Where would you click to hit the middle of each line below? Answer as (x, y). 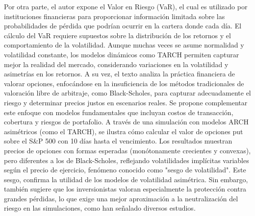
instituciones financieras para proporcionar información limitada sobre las (115, 16)
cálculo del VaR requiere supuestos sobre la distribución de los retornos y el (117, 35)
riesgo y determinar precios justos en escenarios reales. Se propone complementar (126, 102)
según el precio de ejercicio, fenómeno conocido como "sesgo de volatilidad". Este (125, 170)
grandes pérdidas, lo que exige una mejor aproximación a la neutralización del (121, 198)
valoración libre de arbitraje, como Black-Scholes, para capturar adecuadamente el (127, 93)
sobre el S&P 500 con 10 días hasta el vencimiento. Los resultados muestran (118, 141)
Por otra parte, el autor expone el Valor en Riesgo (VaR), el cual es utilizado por (126, 6)
